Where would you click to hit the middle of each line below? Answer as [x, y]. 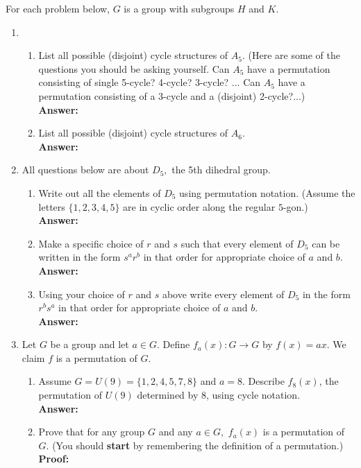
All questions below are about [85, 170]
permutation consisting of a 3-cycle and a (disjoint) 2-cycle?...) [172, 95]
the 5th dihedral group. [221, 170]
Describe [266, 381]
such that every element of [237, 243]
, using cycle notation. [253, 395]
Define [176, 344]
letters [52, 206]
